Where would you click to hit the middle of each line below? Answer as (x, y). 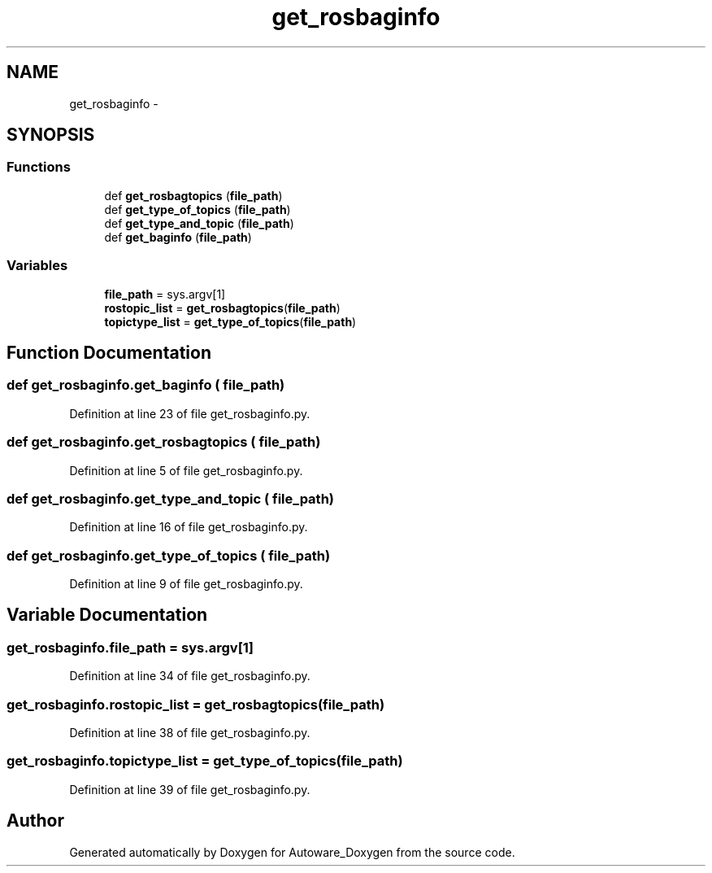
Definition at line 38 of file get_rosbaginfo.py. (190, 733)
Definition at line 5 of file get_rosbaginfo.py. (186, 470)
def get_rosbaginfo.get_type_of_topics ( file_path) (169, 555)
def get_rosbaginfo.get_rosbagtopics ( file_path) (164, 442)
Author (35, 821)
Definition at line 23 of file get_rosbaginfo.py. (190, 413)
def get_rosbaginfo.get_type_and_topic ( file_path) (170, 498)
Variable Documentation (107, 615)
